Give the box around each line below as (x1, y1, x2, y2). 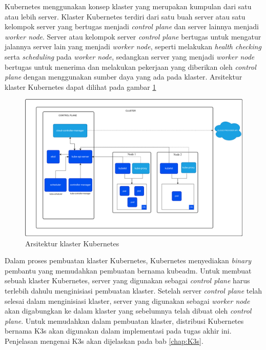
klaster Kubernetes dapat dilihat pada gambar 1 (5, 81, 156, 92)
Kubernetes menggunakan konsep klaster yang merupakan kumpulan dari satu (5, 1, 252, 11)
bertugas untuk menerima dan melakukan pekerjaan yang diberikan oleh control (5, 61, 256, 72)
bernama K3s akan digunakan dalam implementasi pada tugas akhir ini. (5, 325, 232, 336)
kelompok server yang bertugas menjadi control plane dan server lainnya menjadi (5, 21, 259, 32)
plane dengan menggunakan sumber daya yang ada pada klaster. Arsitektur (5, 71, 242, 82)
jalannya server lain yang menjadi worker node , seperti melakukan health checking (5, 41, 261, 52)
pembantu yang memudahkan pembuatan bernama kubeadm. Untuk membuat (5, 265, 252, 276)
